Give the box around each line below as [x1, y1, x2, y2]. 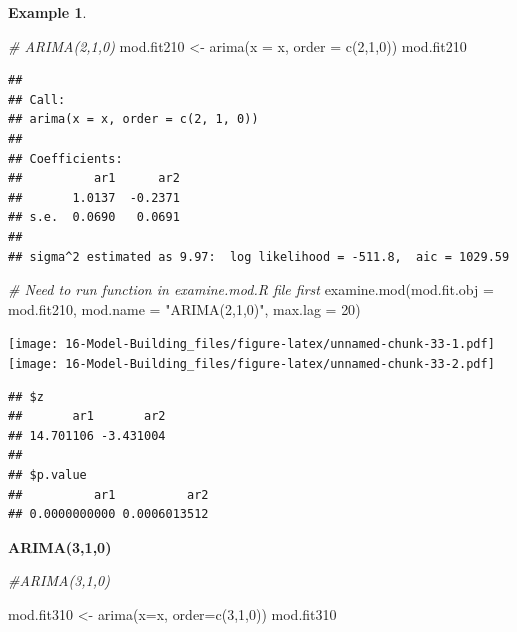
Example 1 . [8, 2, 87, 22]
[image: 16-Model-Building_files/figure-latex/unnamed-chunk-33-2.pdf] [8, 356, 495, 371]
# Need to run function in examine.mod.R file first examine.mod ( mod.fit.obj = [8, 279, 494, 300]
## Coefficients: [8, 151, 123, 166]
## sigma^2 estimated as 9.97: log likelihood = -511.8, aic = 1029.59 [8, 249, 510, 264]
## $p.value [8, 468, 87, 482]
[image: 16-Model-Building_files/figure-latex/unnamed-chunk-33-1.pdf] [8, 337, 495, 352]
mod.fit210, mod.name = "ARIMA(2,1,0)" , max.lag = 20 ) [8, 298, 361, 319]
